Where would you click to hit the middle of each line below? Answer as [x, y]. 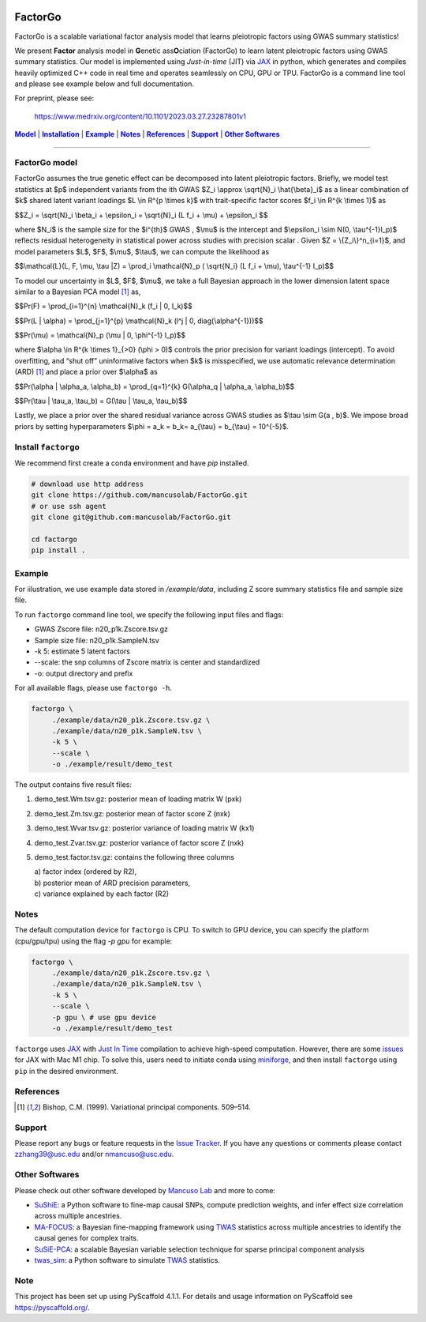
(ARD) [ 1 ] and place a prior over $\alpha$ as [86, 372]
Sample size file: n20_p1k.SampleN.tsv [97, 640]
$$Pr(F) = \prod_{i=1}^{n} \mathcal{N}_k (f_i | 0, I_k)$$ [103, 306]
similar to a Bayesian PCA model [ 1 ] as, [78, 292]
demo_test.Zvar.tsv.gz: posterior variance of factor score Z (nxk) [139, 842]
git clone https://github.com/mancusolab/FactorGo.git [139, 495]
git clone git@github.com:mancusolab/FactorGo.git [131, 517]
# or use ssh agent [69, 506]
